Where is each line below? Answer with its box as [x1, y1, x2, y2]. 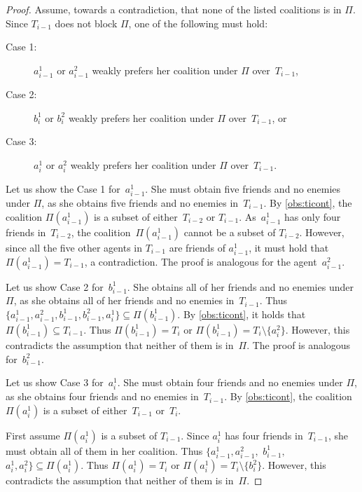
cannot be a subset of [183, 224, 276, 239]
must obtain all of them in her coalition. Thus [6, 443, 203, 458]
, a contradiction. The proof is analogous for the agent [84, 254, 317, 268]
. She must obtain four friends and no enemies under [117, 375, 343, 390]
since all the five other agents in [6, 240, 143, 254]
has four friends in [225, 428, 303, 442]
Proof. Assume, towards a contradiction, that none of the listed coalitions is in [6, 2, 342, 16]
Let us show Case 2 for [6, 279, 104, 294]
